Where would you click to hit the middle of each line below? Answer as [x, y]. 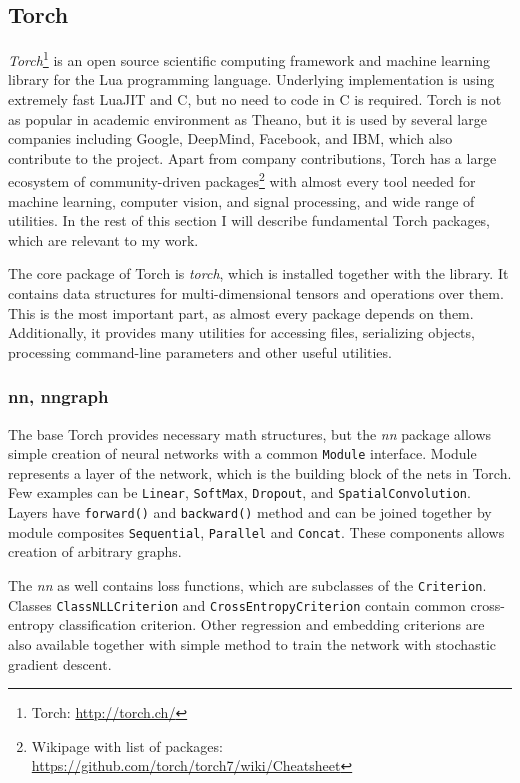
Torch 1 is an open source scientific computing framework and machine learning [249, 58]
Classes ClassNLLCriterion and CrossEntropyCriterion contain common [237, 604]
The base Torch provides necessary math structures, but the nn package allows [250, 433]
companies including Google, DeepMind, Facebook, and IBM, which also [230, 138]
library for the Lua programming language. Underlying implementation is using [251, 79]
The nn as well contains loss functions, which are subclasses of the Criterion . [247, 585]
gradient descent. [60, 663]
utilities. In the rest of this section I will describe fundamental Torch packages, [249, 220]
